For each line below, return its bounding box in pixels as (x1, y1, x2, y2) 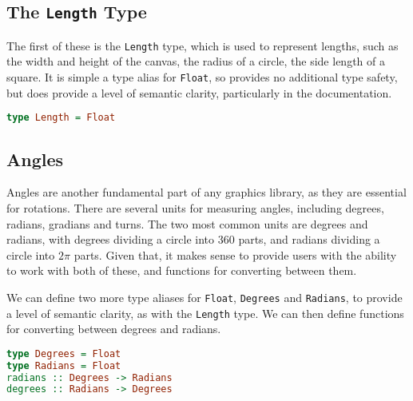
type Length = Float (6, 112, 116, 124)
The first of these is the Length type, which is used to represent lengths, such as (6, 37, 399, 54)
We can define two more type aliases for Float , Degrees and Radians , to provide (6, 288, 403, 305)
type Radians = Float (6, 359, 121, 371)
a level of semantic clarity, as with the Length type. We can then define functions (6, 304, 404, 321)
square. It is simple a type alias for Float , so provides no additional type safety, (6, 69, 398, 85)
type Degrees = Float (6, 347, 121, 359)
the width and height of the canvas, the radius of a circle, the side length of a (6, 53, 385, 69)
